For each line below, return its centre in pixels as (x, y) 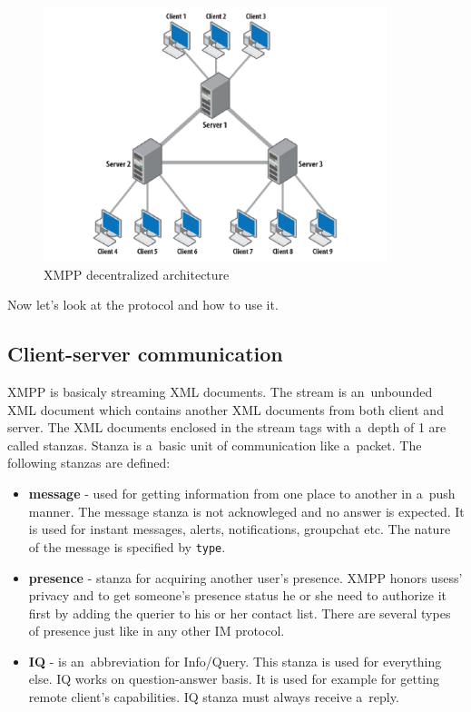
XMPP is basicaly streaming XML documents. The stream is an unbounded (220, 392)
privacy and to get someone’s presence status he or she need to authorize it (238, 595)
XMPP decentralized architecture (137, 274)
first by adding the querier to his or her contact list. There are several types (240, 613)
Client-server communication (145, 354)
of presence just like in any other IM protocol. (157, 631)
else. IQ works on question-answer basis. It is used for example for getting (234, 679)
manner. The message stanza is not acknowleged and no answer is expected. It (246, 511)
